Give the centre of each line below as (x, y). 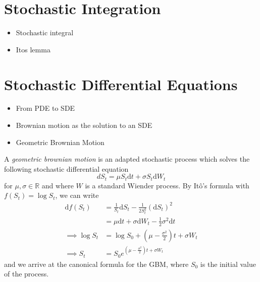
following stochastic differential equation (66, 168)
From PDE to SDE (45, 108)
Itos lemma (33, 49)
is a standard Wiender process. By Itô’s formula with (167, 185)
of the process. (27, 274)
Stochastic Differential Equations (121, 84)
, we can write (77, 195)
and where (58, 185)
